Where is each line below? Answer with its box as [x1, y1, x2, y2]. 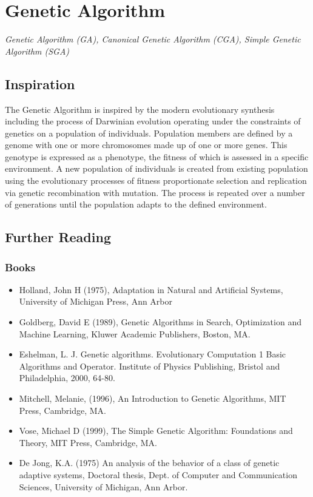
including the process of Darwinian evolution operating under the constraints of [5, 115, 301, 127]
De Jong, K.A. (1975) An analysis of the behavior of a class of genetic [19, 456, 280, 469]
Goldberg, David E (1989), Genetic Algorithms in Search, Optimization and [19, 316, 301, 328]
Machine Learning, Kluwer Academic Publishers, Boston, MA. [19, 327, 251, 340]
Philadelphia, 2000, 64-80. [19, 371, 115, 384]
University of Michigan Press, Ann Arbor [19, 295, 173, 308]
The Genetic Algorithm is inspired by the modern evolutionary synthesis [5, 103, 275, 115]
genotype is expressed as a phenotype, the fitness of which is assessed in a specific [5, 150, 309, 163]
